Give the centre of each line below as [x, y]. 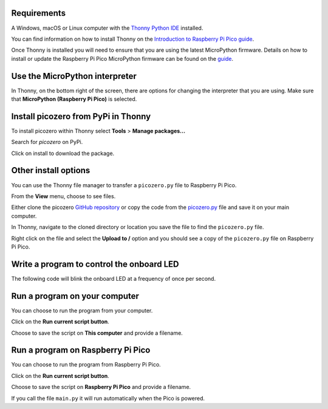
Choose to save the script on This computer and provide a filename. [97, 333]
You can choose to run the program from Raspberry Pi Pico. [86, 365]
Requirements [39, 13]
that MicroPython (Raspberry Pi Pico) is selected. [74, 99]
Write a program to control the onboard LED [95, 264]
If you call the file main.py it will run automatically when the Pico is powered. [108, 398]
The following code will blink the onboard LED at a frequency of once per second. [113, 278]
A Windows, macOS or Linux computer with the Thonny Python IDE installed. [107, 28]
